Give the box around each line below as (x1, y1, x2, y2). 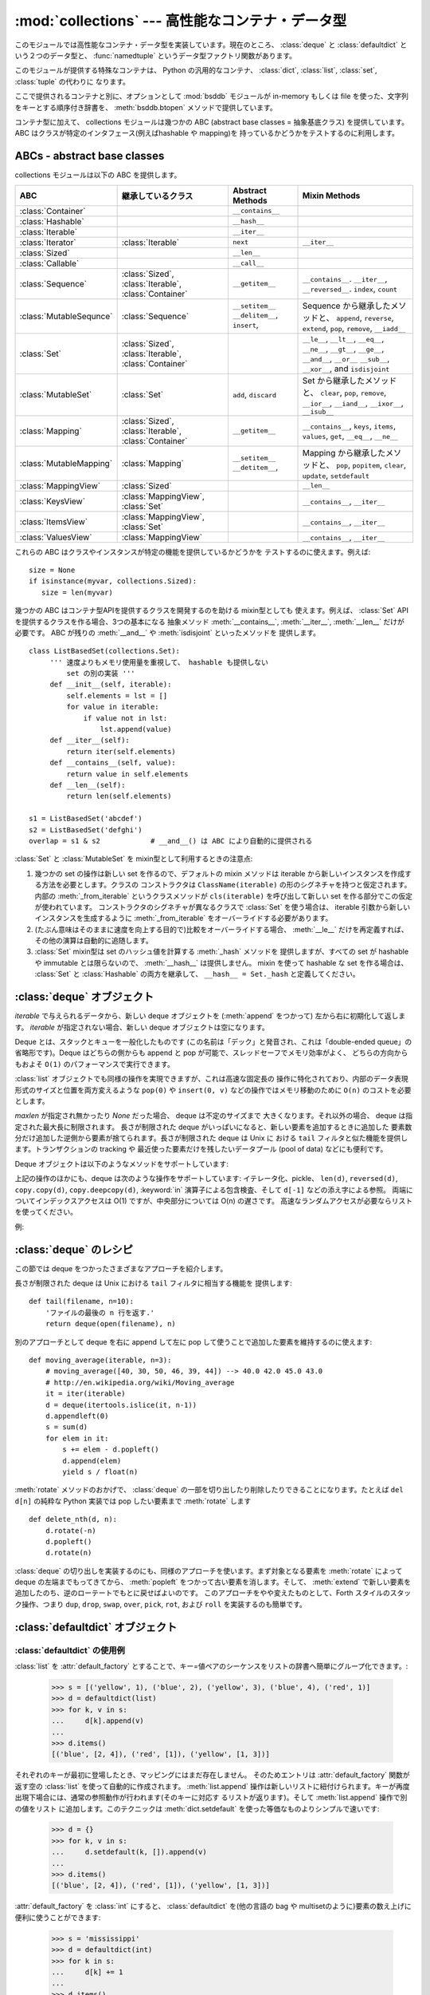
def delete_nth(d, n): (29, 1515, 118, 1524)
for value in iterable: (66, 702, 159, 712)
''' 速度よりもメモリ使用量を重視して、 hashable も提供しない (49, 658, 268, 666)
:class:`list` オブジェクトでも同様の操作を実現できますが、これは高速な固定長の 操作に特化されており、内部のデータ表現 (14, 1074, 409, 1084)
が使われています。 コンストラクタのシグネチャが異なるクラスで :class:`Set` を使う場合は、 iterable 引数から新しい (34, 902, 411, 911)
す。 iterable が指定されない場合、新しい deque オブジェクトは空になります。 (14, 1022, 270, 1032)
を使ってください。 (14, 1207, 77, 1217)
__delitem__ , (232, 310, 279, 321)
